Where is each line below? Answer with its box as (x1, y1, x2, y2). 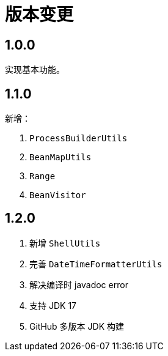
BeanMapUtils (29, 152, 92, 163)
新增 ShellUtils (29, 237, 101, 248)
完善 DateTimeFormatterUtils (29, 258, 163, 269)
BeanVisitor (29, 190, 86, 201)
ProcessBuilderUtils (29, 133, 128, 144)
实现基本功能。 (5, 64, 65, 75)
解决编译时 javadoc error (29, 279, 128, 290)
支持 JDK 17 (29, 300, 76, 311)
